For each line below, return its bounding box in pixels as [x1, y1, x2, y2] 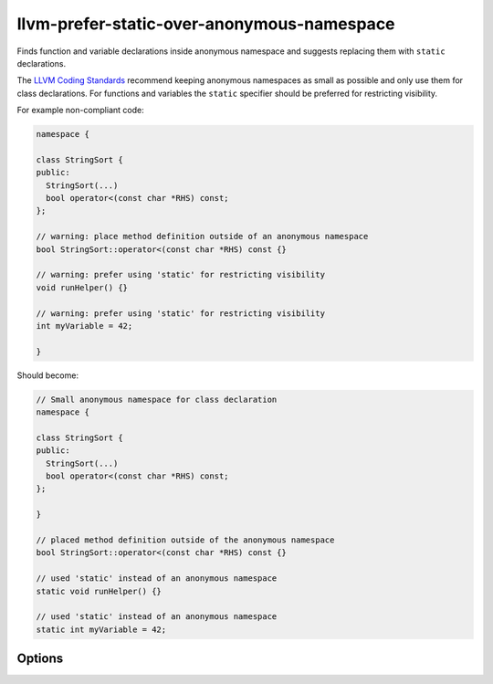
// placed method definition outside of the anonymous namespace [36, 535, 335, 545]
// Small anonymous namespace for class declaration [36, 394, 278, 405]
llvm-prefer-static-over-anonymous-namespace [16, 14, 396, 34]
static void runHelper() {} [36, 585, 162, 596]
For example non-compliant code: [16, 105, 145, 116]
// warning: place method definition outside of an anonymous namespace [36, 231, 369, 242]
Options [16, 651, 64, 667]
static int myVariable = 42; [36, 624, 167, 635]
